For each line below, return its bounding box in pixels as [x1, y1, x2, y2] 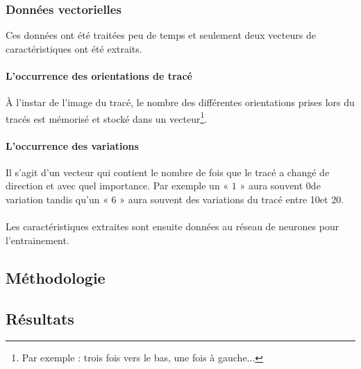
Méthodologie [6, 266, 106, 288]
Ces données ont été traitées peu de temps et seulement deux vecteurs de [6, 28, 316, 42]
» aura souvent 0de [240, 178, 321, 193]
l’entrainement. [6, 232, 69, 247]
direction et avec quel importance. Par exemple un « [6, 178, 229, 193]
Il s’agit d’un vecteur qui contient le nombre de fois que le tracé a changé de [6, 164, 330, 179]
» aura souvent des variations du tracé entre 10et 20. [119, 192, 344, 207]
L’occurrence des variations [6, 138, 139, 153]
